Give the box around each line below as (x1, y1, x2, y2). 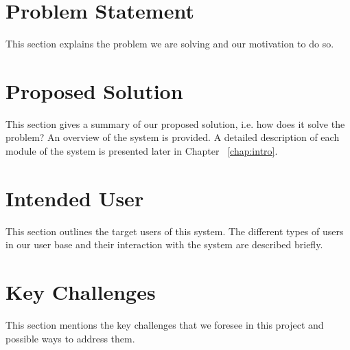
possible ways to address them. (5, 331, 135, 345)
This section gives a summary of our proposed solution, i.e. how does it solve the (5, 116, 345, 131)
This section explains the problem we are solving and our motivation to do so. (5, 36, 334, 51)
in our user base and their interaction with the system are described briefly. (5, 237, 323, 252)
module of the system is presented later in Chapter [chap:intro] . (5, 144, 278, 158)
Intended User (5, 184, 144, 212)
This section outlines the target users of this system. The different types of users (5, 223, 344, 238)
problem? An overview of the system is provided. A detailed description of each (5, 130, 340, 144)
